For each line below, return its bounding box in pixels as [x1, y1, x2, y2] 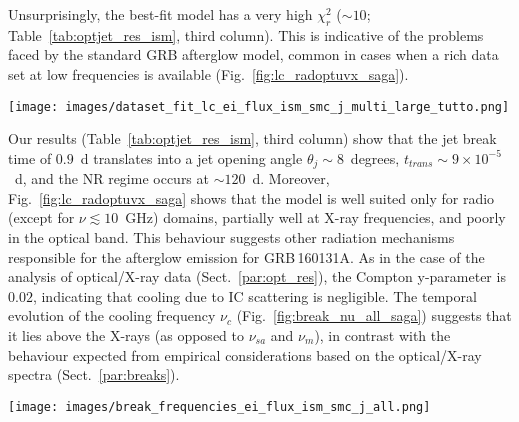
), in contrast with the [314, 325, 451, 346]
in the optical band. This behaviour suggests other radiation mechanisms [8, 227, 455, 248]
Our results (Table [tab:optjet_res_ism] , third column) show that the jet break [8, 128, 497, 149]
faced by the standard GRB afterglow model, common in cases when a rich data [8, 44, 499, 65]
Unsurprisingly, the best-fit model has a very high [8, 4, 313, 24]
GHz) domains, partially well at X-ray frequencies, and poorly [125, 207, 506, 228]
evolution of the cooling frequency [8, 305, 216, 326]
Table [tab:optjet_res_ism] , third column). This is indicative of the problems [8, 24, 484, 45]
